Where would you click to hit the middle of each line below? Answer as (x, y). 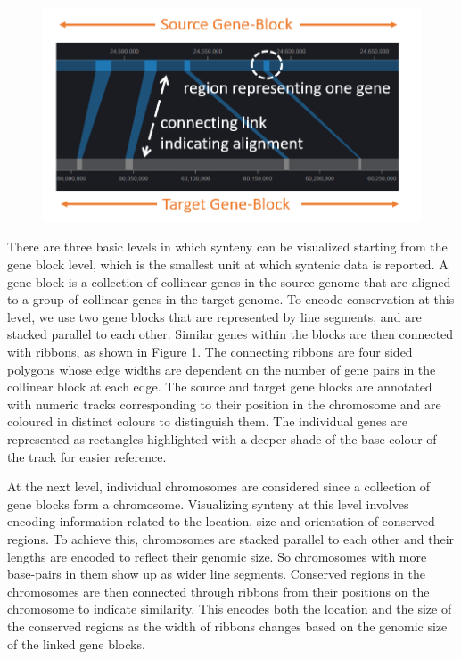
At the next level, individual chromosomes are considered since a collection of (219, 486)
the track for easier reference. (87, 456)
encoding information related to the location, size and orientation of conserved (221, 521)
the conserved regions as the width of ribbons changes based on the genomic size (227, 626)
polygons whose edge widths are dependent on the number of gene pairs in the (222, 369)
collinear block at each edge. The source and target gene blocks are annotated (220, 387)
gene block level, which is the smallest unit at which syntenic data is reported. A (228, 264)
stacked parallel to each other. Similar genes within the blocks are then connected (230, 334)
